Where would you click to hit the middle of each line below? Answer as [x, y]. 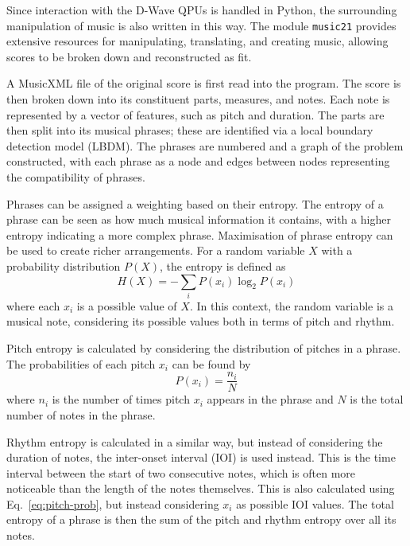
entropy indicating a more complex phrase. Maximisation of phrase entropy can [200, 234]
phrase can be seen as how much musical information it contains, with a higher [199, 219]
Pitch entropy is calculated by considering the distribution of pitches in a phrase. [204, 348]
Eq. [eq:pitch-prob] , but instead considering [113, 503]
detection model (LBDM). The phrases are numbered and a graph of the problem [205, 145]
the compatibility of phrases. [76, 177]
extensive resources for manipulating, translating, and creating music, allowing [197, 41]
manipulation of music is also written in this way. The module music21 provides [201, 25]
